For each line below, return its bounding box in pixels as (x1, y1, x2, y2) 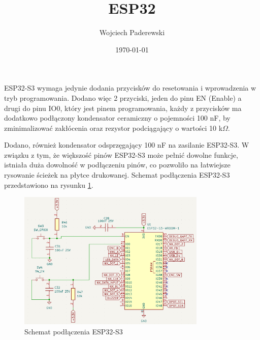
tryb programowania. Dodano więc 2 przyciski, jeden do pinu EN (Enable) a (4, 92, 242, 103)
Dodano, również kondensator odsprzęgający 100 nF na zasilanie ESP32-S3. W (4, 139, 249, 150)
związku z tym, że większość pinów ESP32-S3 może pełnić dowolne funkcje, (4, 149, 238, 160)
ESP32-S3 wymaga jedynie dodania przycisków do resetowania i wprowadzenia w (4, 82, 256, 93)
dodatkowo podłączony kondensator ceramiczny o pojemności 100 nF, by (4, 112, 231, 123)
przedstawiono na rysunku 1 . (4, 179, 93, 190)
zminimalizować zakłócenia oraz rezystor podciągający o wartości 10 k (4, 122, 223, 133)
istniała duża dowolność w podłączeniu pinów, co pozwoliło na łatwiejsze (4, 159, 231, 170)
